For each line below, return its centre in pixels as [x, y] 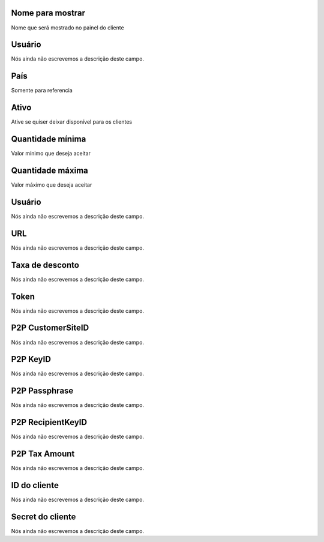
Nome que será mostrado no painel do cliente [67, 28]
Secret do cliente [43, 516]
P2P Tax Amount [43, 454]
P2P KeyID [31, 359]
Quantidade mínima [49, 139]
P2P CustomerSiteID [50, 328]
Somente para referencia [42, 91]
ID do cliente [35, 485]
